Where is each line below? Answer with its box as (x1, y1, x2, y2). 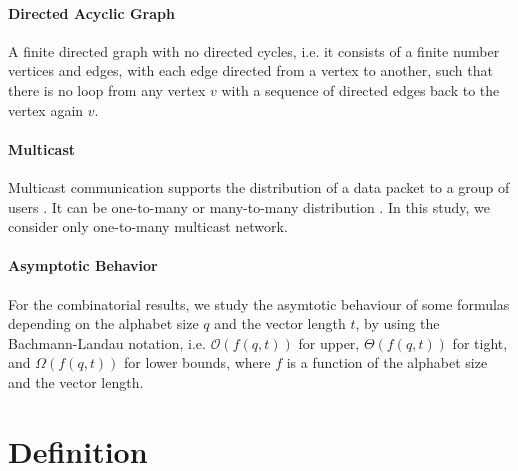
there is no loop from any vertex (8, 79, 206, 100)
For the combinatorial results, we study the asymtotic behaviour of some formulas (8, 293, 510, 314)
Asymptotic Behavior (8, 255, 158, 276)
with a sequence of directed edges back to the (221, 79, 500, 100)
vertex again (8, 99, 84, 120)
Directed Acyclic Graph (8, 2, 175, 23)
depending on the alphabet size (8, 313, 199, 334)
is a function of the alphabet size (286, 352, 488, 373)
